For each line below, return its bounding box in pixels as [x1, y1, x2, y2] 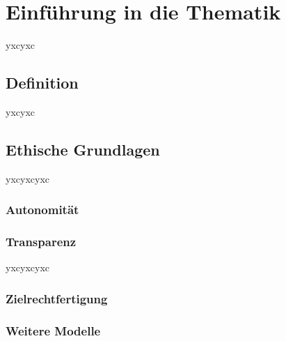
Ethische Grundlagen [6, 138, 160, 160]
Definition [6, 72, 79, 93]
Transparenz [6, 233, 77, 250]
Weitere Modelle [6, 321, 101, 339]
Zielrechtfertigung [6, 289, 108, 307]
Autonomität [6, 201, 79, 218]
